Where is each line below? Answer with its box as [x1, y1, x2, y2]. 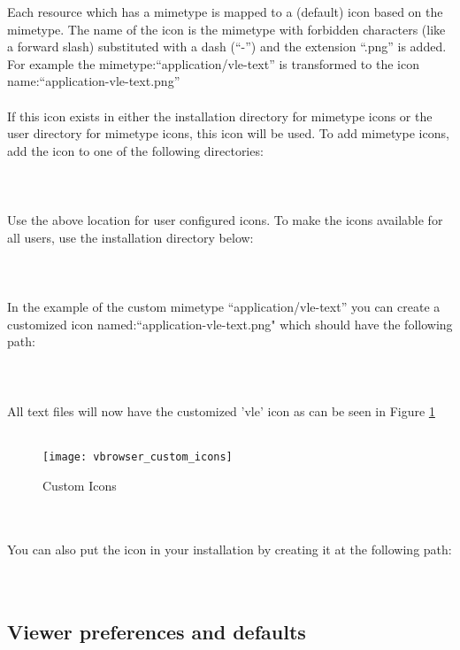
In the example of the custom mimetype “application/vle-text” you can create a [7, 298, 441, 316]
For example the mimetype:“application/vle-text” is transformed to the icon [7, 54, 419, 73]
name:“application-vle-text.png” [7, 72, 180, 90]
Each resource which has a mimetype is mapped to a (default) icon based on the [7, 3, 443, 20]
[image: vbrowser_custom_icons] [42, 450, 233, 463]
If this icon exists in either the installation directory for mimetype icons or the [7, 106, 433, 125]
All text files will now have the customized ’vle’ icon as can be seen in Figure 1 [7, 401, 435, 420]
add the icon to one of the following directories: [7, 141, 264, 159]
